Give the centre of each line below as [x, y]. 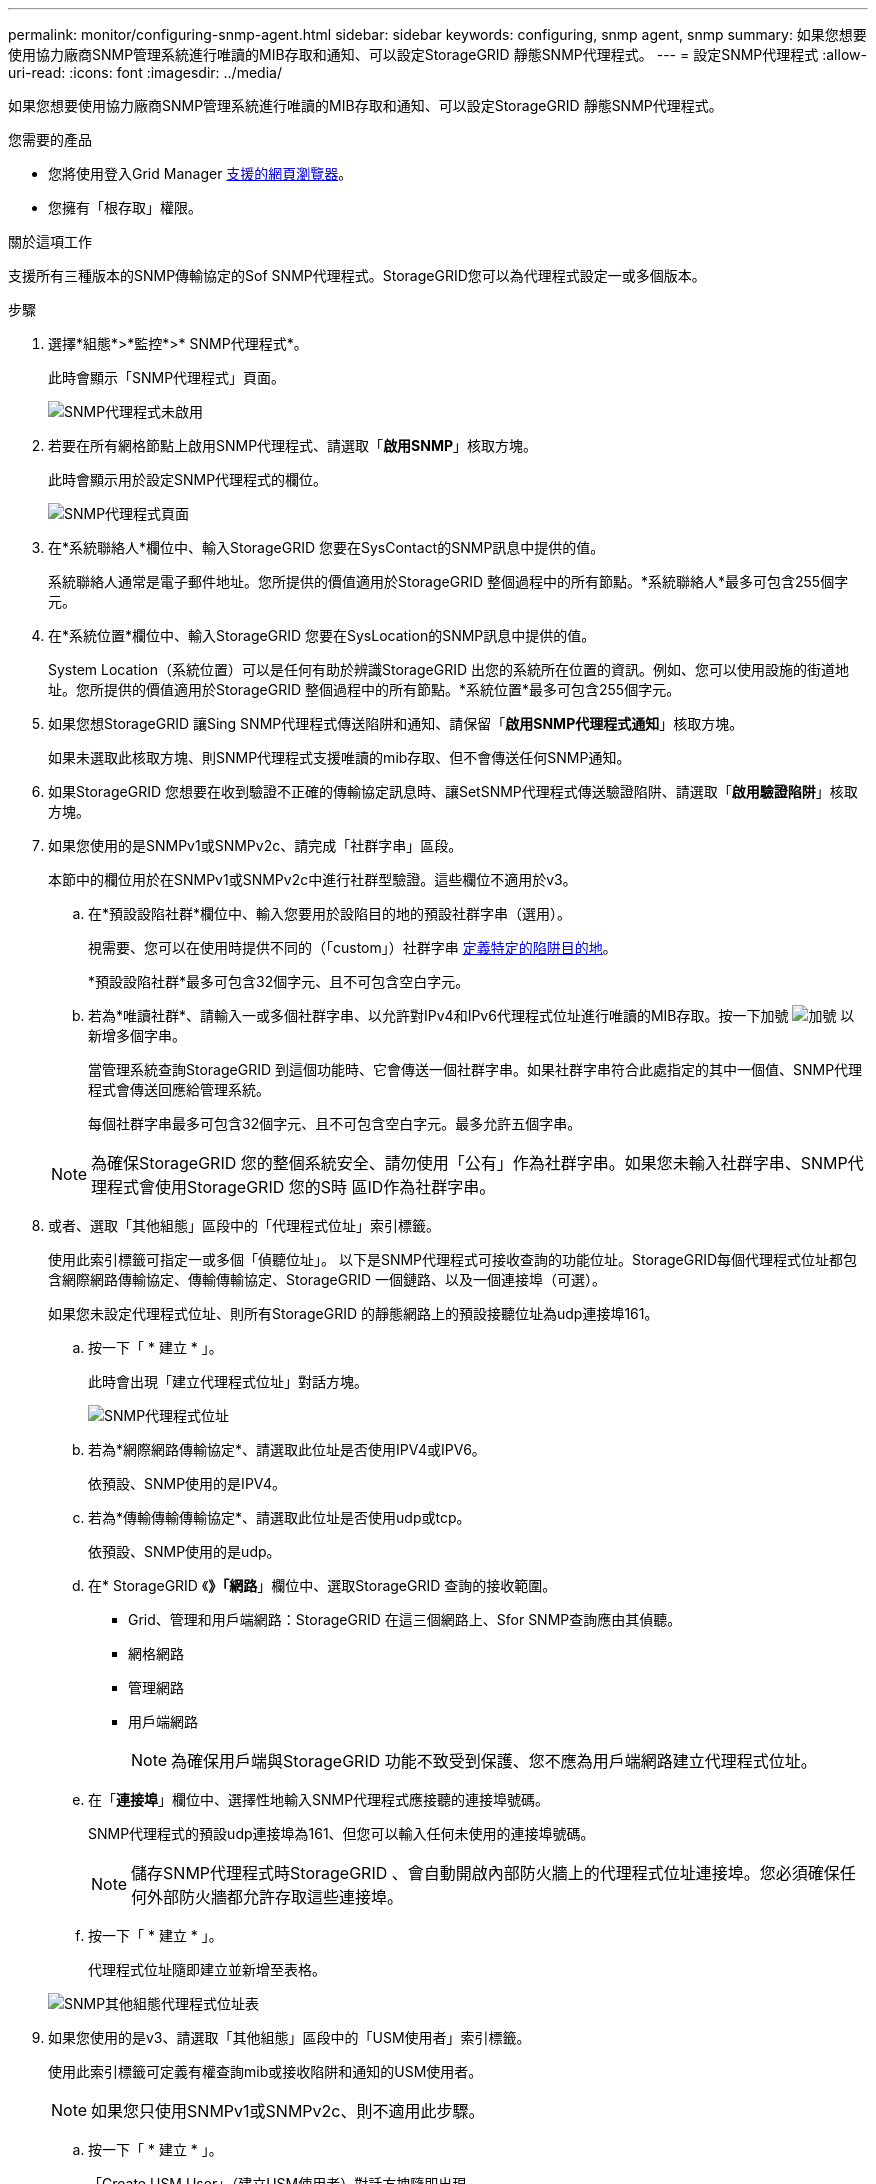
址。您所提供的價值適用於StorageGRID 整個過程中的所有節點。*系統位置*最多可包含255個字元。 [364, 689]
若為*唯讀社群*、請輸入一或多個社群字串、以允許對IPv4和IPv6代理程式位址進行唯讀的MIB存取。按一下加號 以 [471, 1015]
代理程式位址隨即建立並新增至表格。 [207, 1969]
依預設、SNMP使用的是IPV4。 [187, 1483]
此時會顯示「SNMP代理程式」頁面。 [167, 377]
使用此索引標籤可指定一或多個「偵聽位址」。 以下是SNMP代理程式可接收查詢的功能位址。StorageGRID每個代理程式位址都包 [453, 1259]
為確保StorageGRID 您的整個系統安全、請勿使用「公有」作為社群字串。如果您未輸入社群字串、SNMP [469, 1163]
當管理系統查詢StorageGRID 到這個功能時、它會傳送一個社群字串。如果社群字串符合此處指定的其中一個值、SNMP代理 [475, 1069]
